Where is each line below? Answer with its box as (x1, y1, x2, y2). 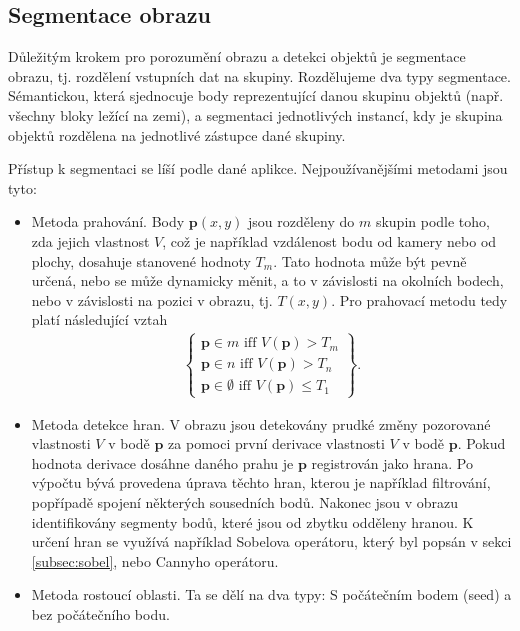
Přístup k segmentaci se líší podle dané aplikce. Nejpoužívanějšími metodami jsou (8, 158, 508, 179)
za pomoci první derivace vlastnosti (168, 433, 385, 454)
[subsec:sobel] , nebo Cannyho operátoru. (31, 550, 279, 571)
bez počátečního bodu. (31, 603, 170, 624)
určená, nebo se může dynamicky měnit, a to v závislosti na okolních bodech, (31, 270, 504, 291)
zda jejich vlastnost (31, 230, 150, 251)
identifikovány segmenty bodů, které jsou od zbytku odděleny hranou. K (31, 511, 474, 532)
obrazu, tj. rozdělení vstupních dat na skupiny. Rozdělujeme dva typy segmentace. (8, 65, 511, 86)
